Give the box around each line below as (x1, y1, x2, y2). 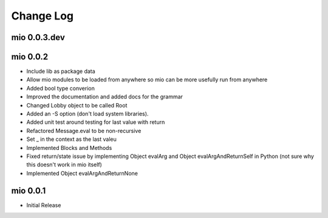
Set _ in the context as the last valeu (26, 135, 117, 143)
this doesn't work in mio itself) (26, 161, 103, 168)
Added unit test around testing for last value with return (26, 118, 165, 126)
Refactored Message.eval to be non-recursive (26, 127, 142, 134)
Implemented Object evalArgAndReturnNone (26, 169, 138, 177)
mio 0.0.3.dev (11, 32, 65, 43)
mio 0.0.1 (11, 185, 46, 196)
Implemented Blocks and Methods (26, 144, 112, 151)
